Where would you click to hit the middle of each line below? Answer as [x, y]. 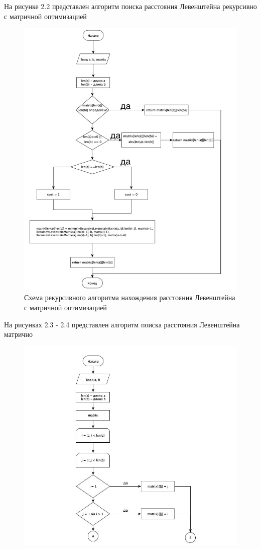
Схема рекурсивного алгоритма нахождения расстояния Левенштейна [130, 297]
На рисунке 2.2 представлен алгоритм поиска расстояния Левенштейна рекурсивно [130, 6]
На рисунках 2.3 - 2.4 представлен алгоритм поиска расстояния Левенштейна [122, 324]
